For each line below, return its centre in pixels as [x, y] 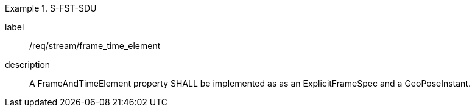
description [28, 64]
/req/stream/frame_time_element [95, 46]
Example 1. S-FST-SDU [51, 8]
